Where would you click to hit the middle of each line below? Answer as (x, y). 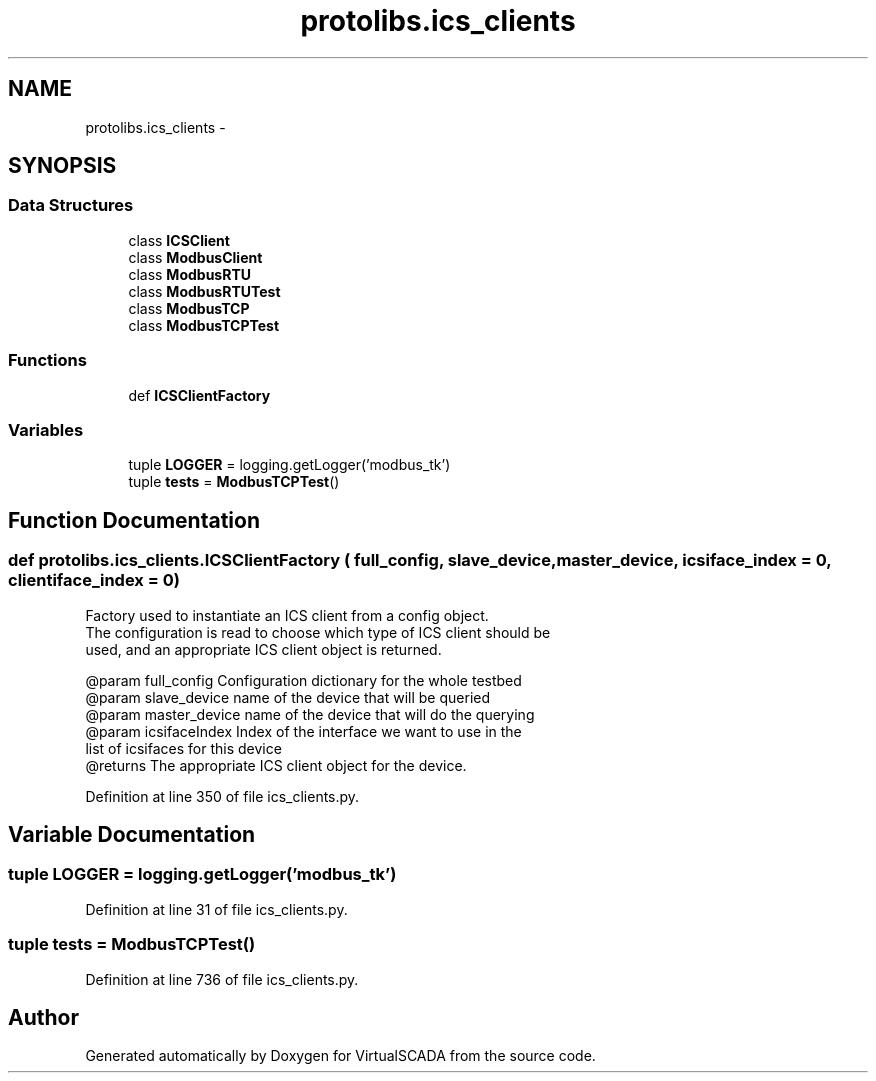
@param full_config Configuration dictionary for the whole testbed (303, 680)
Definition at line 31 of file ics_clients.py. (216, 909)
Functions (47, 360)
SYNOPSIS (62, 166)
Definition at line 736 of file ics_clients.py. (222, 979)
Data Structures (71, 205)
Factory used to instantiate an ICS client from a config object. (287, 615)
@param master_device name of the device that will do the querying (310, 714)
